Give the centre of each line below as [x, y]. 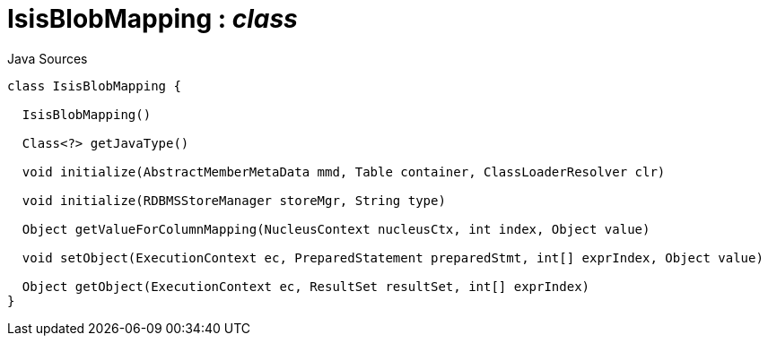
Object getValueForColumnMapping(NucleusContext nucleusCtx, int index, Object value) [336, 229]
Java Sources [48, 58]
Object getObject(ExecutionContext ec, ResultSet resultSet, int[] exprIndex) [306, 286]
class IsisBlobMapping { [94, 86]
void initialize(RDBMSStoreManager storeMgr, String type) [234, 200]
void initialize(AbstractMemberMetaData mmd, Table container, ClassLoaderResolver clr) [344, 171]
